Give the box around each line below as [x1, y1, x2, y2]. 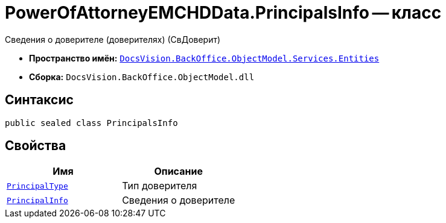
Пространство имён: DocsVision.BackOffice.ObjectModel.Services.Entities [29, 52, 380, 63]
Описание [154, 165, 203, 178]
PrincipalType [7, 181, 68, 190]
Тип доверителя [122, 180, 197, 192]
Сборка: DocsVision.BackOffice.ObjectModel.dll [29, 71, 255, 82]
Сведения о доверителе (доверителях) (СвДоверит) [5, 34, 221, 45]
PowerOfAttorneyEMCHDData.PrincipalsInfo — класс [5, 2, 442, 23]
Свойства [5, 138, 66, 154]
